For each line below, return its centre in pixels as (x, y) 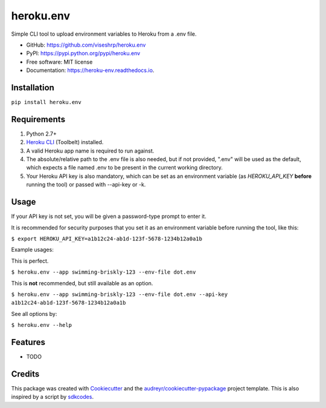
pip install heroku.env (46, 102)
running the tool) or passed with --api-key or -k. (86, 185)
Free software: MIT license (59, 62)
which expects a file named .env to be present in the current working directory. (124, 168)
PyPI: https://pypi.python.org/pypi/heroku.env (83, 53)
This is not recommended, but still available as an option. (82, 283)
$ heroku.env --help (42, 325)
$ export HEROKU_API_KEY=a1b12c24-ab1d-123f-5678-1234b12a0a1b (107, 239)
